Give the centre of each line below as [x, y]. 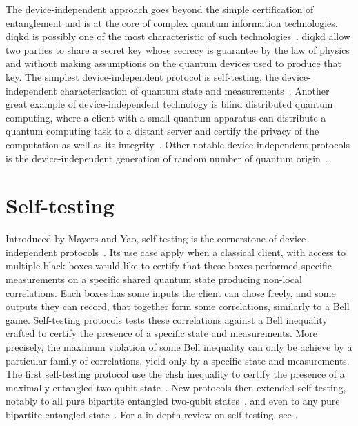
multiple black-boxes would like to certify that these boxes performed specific [169, 265]
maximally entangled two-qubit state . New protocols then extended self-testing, [176, 387]
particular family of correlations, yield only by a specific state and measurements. [178, 360]
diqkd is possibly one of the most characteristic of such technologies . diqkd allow [178, 36]
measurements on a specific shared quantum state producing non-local [154, 279]
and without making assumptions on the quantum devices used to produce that [173, 63]
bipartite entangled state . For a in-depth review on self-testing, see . [152, 414]
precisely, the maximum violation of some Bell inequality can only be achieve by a [179, 347]
